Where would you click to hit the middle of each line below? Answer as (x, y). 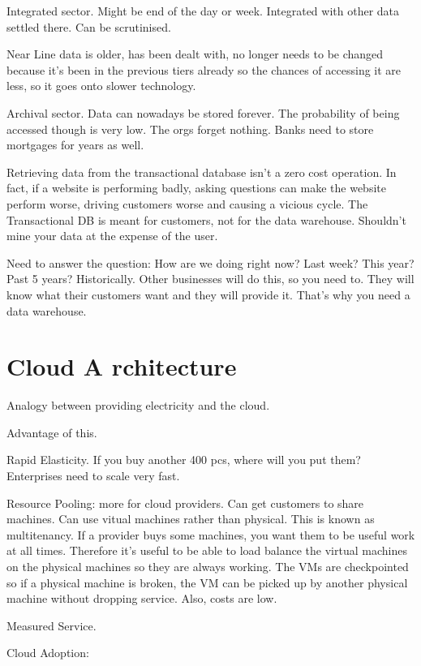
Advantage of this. (52, 432)
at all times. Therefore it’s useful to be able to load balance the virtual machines (207, 550)
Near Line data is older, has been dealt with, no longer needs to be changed (195, 54)
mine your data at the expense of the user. (112, 236)
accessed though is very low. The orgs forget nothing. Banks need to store (190, 129)
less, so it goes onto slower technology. (101, 86)
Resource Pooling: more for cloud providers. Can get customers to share (185, 503)
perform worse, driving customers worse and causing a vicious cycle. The (187, 203)
